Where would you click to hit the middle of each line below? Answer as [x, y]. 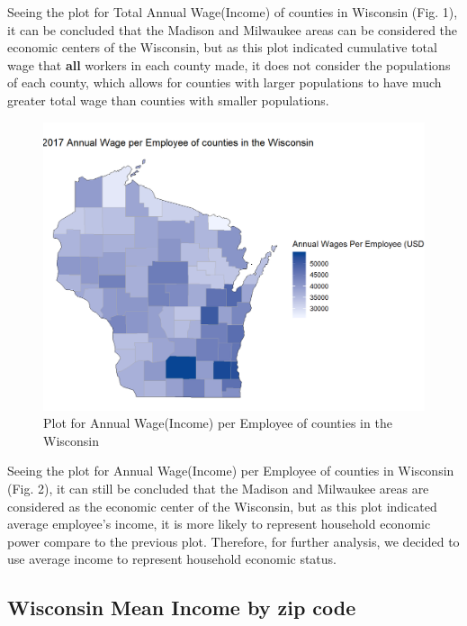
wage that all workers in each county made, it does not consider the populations [229, 64]
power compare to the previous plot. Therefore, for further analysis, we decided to [233, 541]
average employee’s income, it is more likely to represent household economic [219, 524]
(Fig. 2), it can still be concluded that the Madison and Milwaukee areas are [218, 488]
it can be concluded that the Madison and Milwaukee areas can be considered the [233, 29]
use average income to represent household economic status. [172, 559]
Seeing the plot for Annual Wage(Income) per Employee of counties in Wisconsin [231, 471]
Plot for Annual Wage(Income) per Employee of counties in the [218, 423]
